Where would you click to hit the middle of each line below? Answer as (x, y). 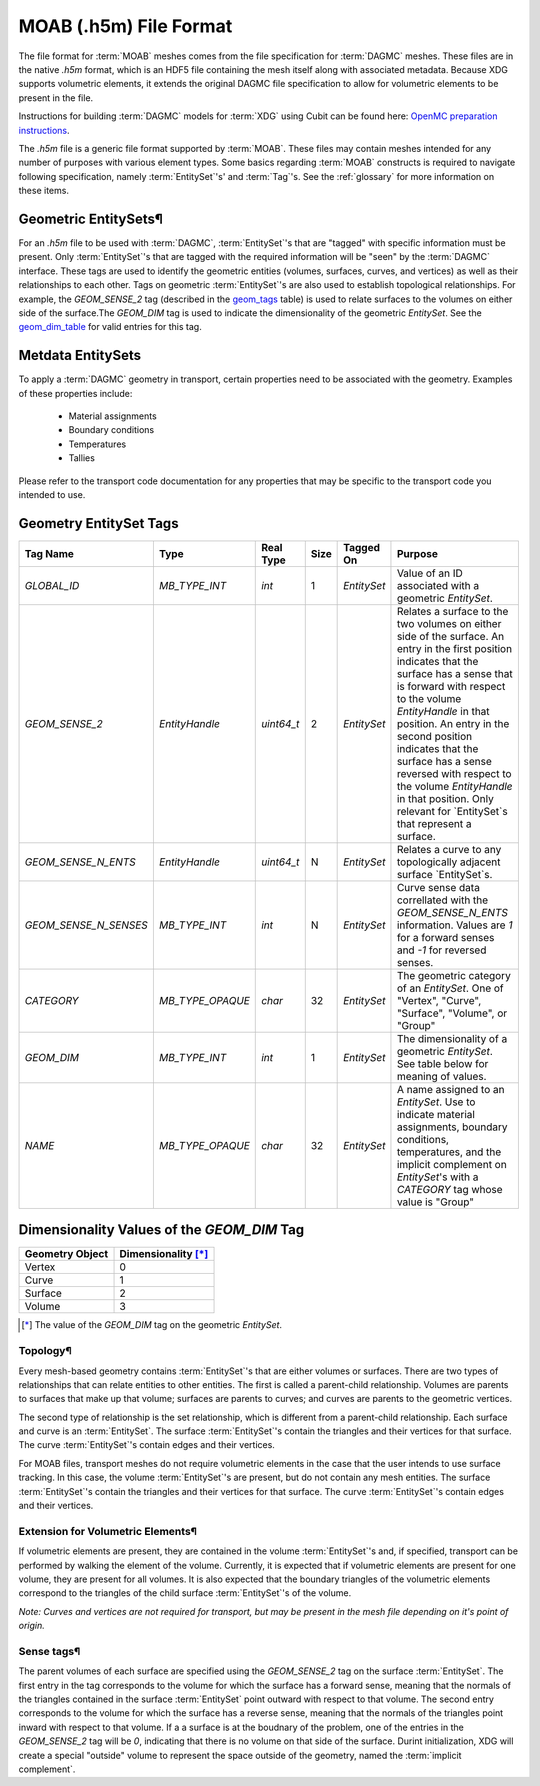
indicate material (435, 1114)
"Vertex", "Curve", (439, 1000)
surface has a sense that (455, 673)
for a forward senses (445, 937)
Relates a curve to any (449, 849)
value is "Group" (435, 1202)
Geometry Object (66, 1254)
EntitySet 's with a (437, 1177)
